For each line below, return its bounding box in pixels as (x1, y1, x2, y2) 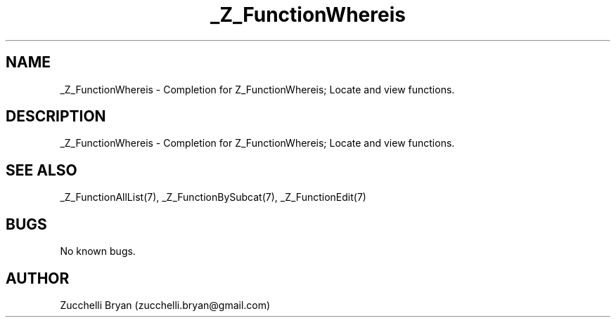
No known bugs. (60, 245, 136, 258)
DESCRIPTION (6, 107, 106, 126)
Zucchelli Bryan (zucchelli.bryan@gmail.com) (60, 298, 271, 311)
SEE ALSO (6, 161, 77, 179)
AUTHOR (6, 269, 70, 287)
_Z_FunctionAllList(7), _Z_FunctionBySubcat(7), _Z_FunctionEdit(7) (60, 191, 366, 204)
